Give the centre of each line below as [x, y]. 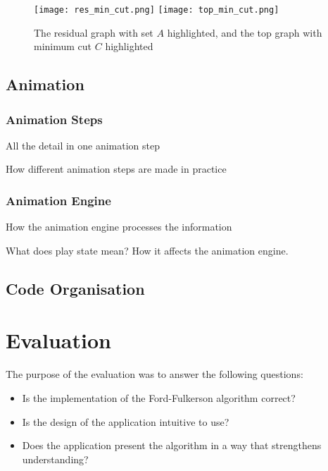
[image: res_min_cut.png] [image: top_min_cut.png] [157, 10]
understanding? [55, 459]
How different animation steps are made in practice [116, 169]
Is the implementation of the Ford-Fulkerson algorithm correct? [159, 397]
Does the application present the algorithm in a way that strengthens [172, 445]
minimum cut [63, 46]
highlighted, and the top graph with [245, 32]
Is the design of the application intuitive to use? [126, 421]
